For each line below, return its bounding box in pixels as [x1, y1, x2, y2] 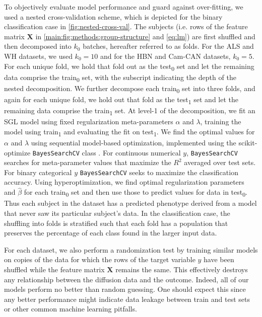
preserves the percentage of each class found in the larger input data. [4, 227, 217, 238]
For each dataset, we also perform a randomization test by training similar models [4, 244, 258, 255]
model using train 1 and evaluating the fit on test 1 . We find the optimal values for [4, 126, 255, 138]
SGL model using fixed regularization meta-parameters [4, 116, 173, 127]
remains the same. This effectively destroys [115, 264, 248, 274]
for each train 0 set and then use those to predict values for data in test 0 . [24, 187, 247, 199]
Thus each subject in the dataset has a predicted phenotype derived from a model [4, 198, 257, 208]
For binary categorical [4, 167, 72, 177]
